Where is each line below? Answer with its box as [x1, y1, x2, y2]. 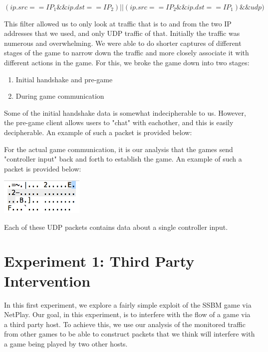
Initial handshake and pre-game [15, 74, 113, 84]
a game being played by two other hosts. [4, 338, 128, 349]
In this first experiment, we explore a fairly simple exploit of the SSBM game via [4, 299, 252, 310]
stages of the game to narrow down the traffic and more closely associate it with [4, 47, 249, 58]
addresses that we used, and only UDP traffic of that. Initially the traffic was [4, 28, 240, 38]
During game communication [15, 91, 104, 101]
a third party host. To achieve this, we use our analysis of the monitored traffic [4, 319, 246, 329]
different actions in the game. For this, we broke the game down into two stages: [4, 57, 250, 67]
